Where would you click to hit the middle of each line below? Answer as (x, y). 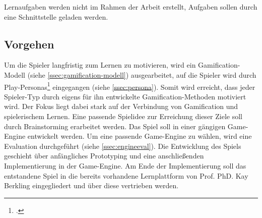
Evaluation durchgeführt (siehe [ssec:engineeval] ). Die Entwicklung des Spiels (123, 146)
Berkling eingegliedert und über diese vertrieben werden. (91, 185)
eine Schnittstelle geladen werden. (56, 16)
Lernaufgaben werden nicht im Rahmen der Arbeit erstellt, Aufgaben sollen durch (131, 7)
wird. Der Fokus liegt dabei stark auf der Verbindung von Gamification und (121, 106)
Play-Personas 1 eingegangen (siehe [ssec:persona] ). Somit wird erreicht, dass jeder (130, 86)
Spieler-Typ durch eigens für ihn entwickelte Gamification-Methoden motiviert (125, 96)
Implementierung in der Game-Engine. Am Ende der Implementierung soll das (125, 165)
